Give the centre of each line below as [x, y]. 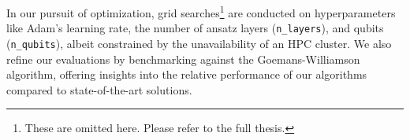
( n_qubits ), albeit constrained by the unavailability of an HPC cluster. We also [199, 43]
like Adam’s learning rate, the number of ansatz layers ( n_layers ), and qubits [195, 28]
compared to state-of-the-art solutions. [99, 89]
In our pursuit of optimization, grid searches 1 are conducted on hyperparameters [201, 11]
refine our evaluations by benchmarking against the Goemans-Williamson [183, 59]
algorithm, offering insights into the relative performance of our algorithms [187, 74]
